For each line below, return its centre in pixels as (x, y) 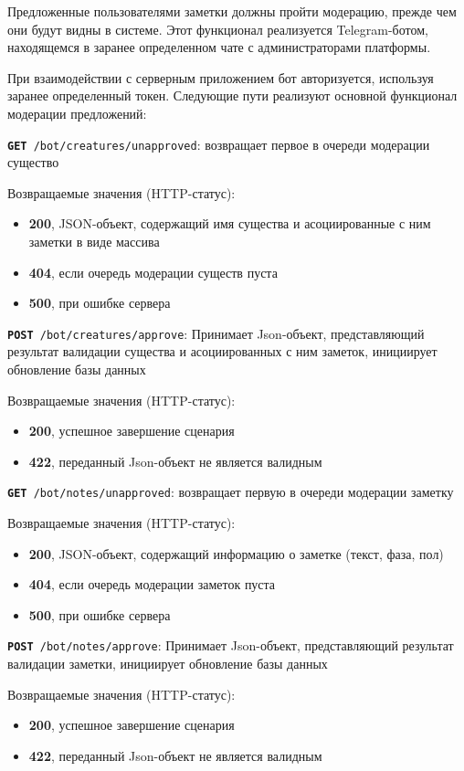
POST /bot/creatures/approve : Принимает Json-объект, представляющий (216, 333)
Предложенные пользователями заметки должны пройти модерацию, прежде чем (232, 11)
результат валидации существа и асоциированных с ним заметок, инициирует (222, 351)
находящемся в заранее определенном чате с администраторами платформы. (219, 47)
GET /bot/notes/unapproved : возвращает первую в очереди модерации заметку (231, 492)
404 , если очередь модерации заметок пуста (152, 584)
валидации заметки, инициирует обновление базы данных (168, 664)
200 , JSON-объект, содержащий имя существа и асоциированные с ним (230, 223)
